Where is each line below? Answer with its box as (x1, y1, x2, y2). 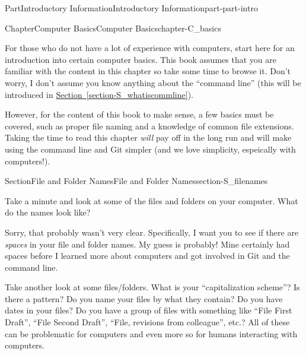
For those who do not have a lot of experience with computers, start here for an (5, 42, 295, 54)
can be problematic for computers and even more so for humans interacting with (5, 327, 298, 340)
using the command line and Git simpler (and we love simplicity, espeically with (5, 142, 296, 155)
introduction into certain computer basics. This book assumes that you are (5, 53, 276, 65)
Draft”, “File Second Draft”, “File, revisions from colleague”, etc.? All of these (5, 316, 290, 328)
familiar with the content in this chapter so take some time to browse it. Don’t (5, 65, 291, 77)
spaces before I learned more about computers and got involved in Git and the (5, 249, 290, 262)
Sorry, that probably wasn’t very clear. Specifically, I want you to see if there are (5, 226, 299, 238)
